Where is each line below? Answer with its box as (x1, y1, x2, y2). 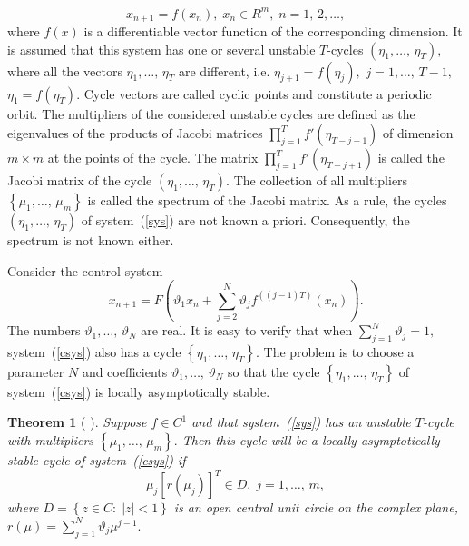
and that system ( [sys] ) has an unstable (191, 412, 411, 432)
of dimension (383, 124, 454, 143)
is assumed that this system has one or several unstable (7, 39, 316, 58)
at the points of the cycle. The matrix (47, 148, 259, 167)
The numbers (7, 321, 81, 340)
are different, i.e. (178, 61, 270, 80)
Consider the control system (7, 261, 163, 280)
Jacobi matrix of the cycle (7, 171, 152, 190)
